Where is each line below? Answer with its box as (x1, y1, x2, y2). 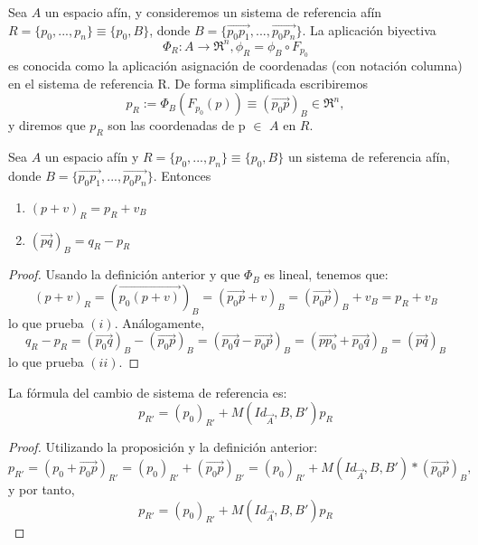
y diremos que (8, 116, 86, 135)
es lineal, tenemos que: (264, 265, 389, 284)
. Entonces (153, 166, 211, 185)
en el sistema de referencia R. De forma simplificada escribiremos (8, 73, 368, 92)
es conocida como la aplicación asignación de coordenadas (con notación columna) (8, 56, 463, 75)
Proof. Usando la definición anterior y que (8, 265, 240, 284)
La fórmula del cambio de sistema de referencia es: (8, 382, 287, 401)
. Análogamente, (114, 313, 205, 332)
